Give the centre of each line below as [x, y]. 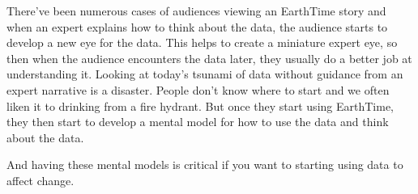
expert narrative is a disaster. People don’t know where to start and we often [198, 89]
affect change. [41, 180]
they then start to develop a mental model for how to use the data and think [198, 122]
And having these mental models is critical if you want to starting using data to [205, 164]
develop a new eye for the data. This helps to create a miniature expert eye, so [202, 42]
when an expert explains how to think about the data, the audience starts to [197, 26]
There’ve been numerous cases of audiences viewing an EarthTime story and [196, 11]
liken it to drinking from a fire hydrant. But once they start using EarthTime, [200, 105]
